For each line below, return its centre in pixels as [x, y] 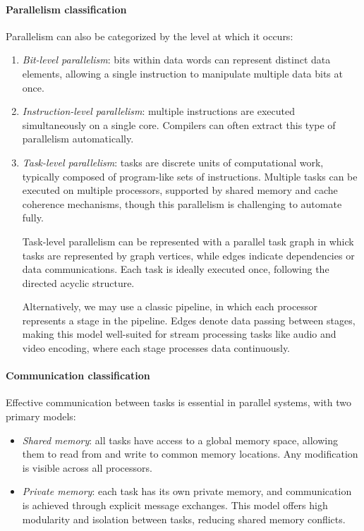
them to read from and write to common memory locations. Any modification [190, 454]
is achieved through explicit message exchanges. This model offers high [175, 505]
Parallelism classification [66, 9]
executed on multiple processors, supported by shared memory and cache [180, 190]
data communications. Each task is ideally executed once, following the [176, 269]
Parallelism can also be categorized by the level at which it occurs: [150, 36]
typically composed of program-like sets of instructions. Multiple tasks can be [190, 176]
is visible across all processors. [87, 467]
